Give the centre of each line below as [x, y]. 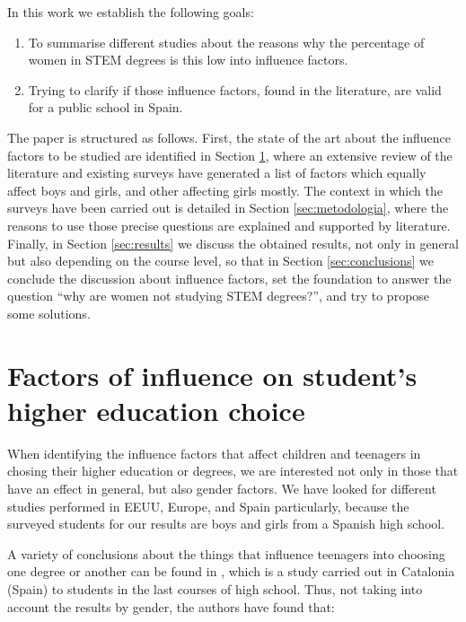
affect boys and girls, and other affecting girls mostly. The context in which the [225, 190]
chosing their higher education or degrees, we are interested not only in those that [233, 471]
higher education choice [156, 410]
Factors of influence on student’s [212, 375]
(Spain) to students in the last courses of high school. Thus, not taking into [215, 588]
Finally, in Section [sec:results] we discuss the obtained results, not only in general [233, 243]
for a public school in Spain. [106, 107]
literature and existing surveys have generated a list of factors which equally [217, 173]
